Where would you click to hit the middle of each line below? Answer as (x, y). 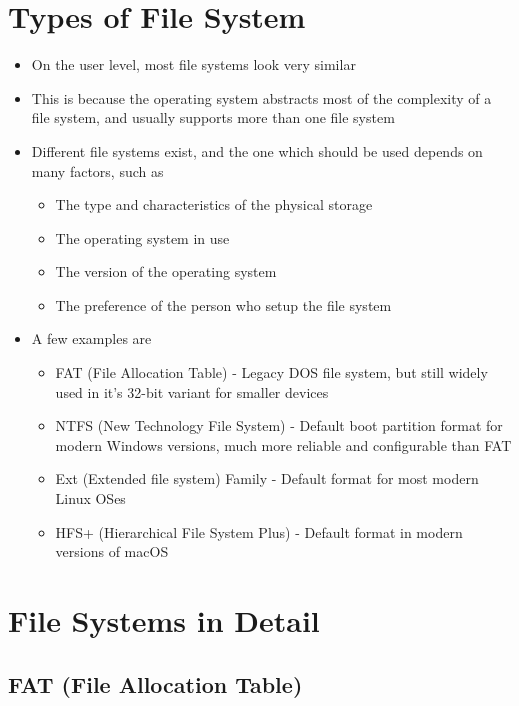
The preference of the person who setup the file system (223, 304)
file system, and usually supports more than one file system (213, 117)
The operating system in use (142, 237)
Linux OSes (90, 498)
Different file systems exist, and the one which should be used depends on (257, 150)
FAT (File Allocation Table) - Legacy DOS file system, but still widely (271, 372)
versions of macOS (112, 551)
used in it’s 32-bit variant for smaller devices (192, 391)
